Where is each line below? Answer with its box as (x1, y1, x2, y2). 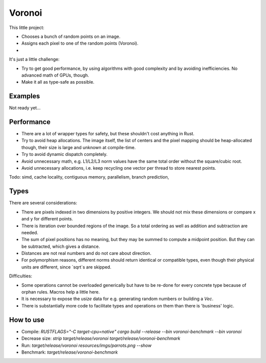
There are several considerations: (9, 200, 77, 206)
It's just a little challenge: (9, 57, 60, 62)
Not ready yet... (9, 105, 41, 111)
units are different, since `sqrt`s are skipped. (21, 264, 112, 270)
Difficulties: (9, 273, 33, 279)
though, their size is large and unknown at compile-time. (21, 144, 136, 150)
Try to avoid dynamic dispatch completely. (21, 151, 108, 157)
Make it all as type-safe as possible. (21, 79, 95, 85)
